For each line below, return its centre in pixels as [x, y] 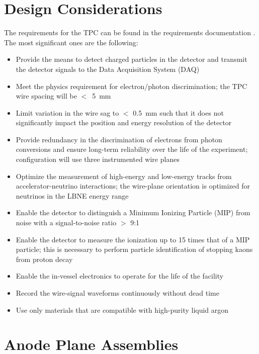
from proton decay [44, 259]
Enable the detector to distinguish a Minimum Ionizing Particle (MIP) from [133, 212]
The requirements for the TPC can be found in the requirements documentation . [130, 32]
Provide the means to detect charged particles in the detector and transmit [132, 59]
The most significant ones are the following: [71, 42]
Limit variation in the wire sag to [67, 112]
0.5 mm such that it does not [178, 112]
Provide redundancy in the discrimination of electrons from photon [119, 139]
